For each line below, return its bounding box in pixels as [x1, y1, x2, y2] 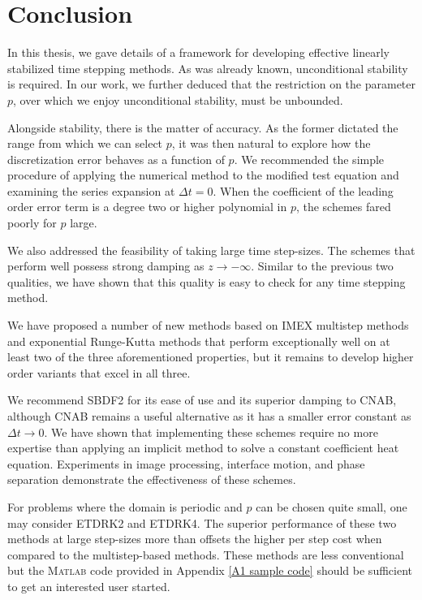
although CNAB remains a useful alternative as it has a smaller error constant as [7, 408, 411, 424]
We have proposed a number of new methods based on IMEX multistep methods [7, 317, 409, 334]
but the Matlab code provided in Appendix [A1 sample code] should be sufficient [7, 562, 412, 579]
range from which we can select [7, 135, 163, 152]
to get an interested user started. [7, 577, 170, 594]
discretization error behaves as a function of [7, 150, 225, 167]
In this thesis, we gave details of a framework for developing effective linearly [7, 44, 390, 61]
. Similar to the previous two [251, 257, 394, 274]
